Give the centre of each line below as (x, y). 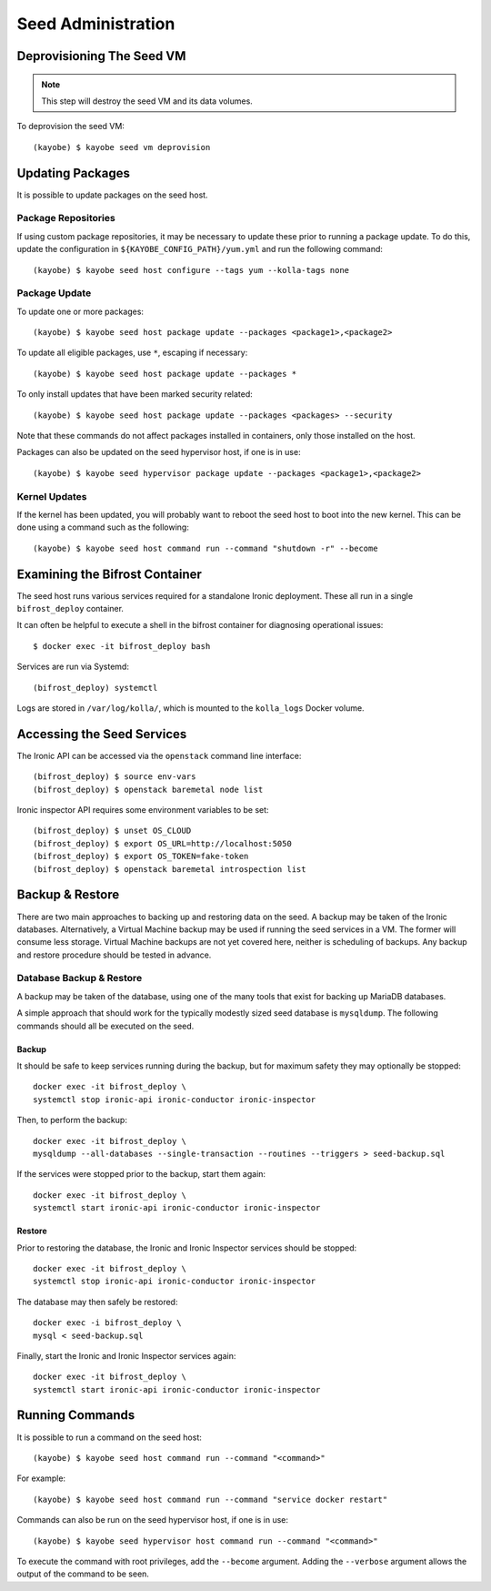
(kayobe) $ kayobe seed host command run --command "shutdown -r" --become (205, 548)
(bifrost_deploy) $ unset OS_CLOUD (112, 831)
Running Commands (76, 1415)
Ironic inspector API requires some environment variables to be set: (143, 810)
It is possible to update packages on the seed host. (112, 195)
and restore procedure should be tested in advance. (114, 955)
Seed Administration (96, 24)
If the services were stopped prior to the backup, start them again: (141, 1174)
